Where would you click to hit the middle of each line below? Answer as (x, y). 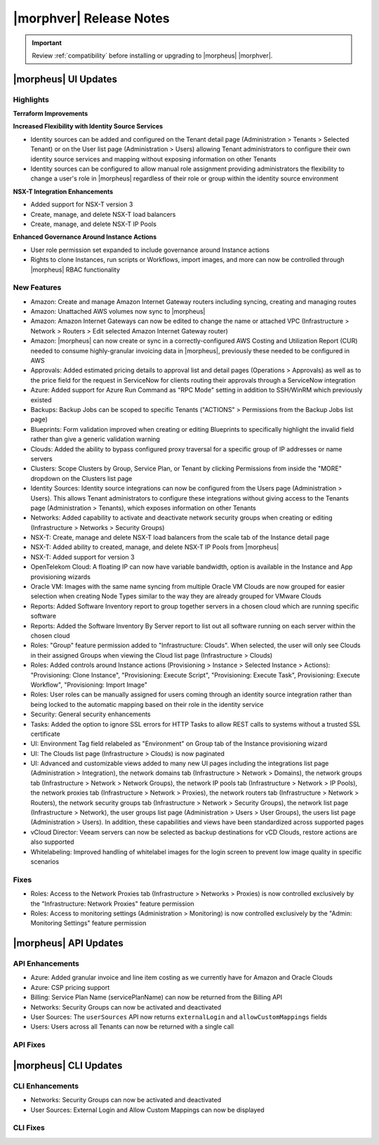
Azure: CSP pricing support (70, 987)
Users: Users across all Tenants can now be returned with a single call (132, 1027)
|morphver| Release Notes (91, 18)
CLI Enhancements (46, 1086)
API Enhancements (46, 964)
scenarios (45, 861)
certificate (45, 734)
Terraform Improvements (51, 114)
